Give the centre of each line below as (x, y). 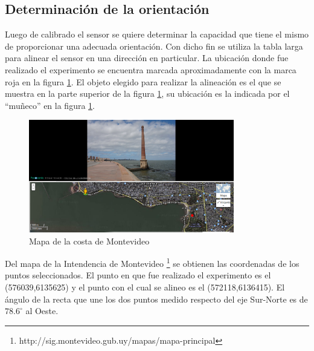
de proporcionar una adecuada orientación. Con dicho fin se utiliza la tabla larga (154, 46)
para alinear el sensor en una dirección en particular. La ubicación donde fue (147, 58)
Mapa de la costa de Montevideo (89, 241)
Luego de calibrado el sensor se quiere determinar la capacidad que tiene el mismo (157, 34)
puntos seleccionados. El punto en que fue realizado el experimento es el (138, 275)
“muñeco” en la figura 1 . (50, 105)
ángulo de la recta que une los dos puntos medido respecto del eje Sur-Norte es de (156, 299)
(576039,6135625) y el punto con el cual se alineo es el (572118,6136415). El (145, 287)
